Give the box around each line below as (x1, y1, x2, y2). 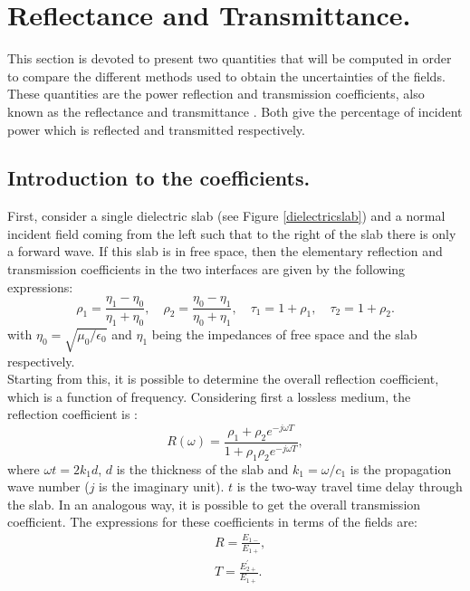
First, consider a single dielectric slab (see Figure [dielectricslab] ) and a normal (7, 206, 446, 225)
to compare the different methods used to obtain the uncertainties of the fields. (7, 66, 446, 85)
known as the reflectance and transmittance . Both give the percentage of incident (7, 101, 463, 120)
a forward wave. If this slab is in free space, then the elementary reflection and (7, 242, 443, 261)
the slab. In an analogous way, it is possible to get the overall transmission (7, 494, 421, 513)
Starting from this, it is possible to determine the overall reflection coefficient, (7, 369, 439, 388)
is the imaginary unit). (99, 477, 225, 496)
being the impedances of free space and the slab (151, 324, 417, 343)
